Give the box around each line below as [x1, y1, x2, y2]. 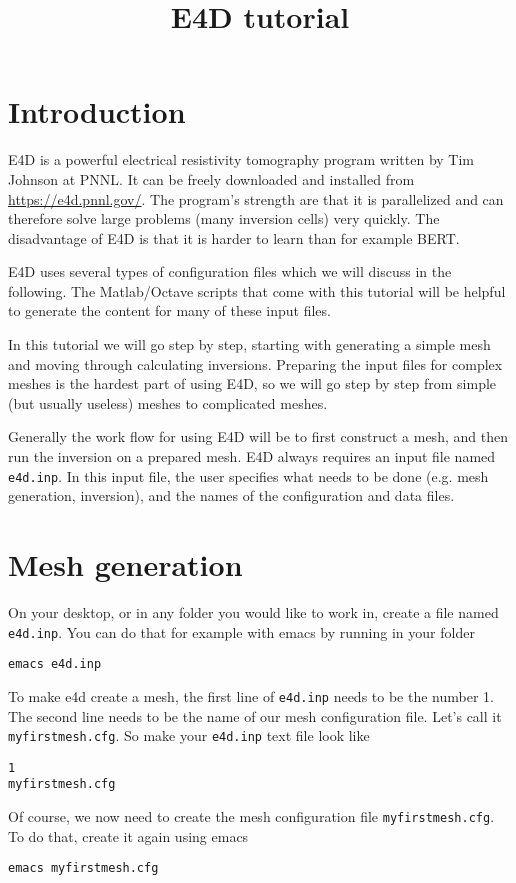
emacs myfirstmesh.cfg [8, 861, 159, 876]
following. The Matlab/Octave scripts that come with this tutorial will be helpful [8, 280, 506, 301]
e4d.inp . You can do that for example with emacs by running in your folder [8, 621, 475, 642]
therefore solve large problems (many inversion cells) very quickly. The [8, 208, 440, 229]
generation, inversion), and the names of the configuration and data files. [8, 485, 455, 506]
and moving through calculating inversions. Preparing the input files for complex [8, 353, 503, 374]
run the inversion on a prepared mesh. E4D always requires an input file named [8, 446, 496, 467]
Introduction [8, 91, 186, 132]
